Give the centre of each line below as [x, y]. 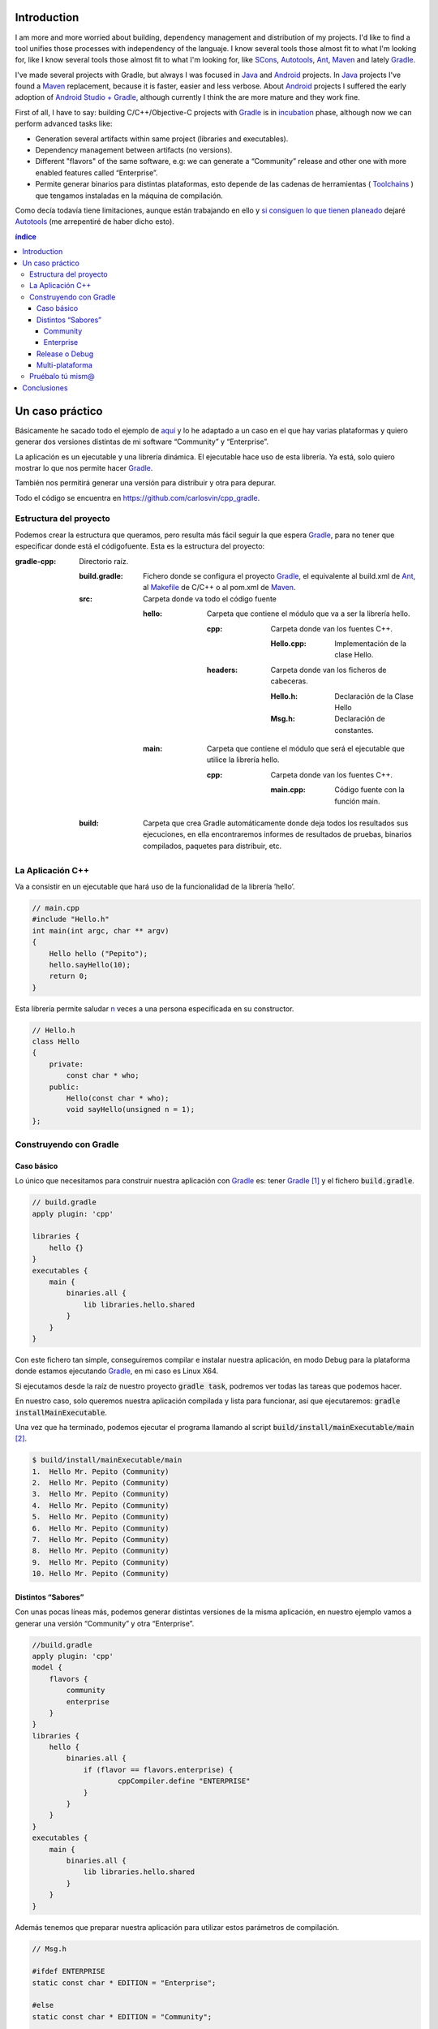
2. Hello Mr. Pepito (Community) [101, 1483]
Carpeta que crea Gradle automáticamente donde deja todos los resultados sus [276, 823]
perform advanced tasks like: [64, 124]
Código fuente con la [369, 790]
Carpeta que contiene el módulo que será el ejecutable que [306, 749]
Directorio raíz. [104, 561]
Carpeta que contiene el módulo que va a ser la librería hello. [309, 614]
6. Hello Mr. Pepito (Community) [101, 1528]
